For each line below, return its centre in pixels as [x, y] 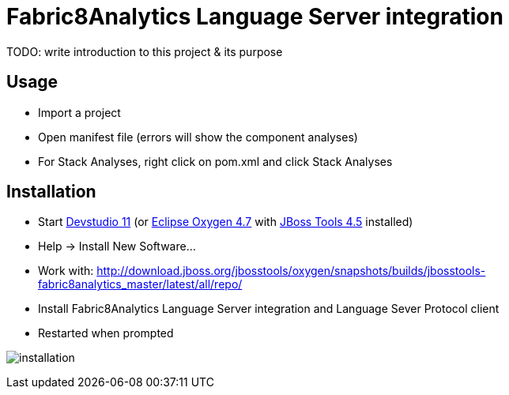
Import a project [79, 112]
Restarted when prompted [106, 333]
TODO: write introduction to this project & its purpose [145, 51]
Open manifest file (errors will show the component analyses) [198, 137]
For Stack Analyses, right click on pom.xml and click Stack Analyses [215, 161]
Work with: [66, 271]
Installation [51, 192]
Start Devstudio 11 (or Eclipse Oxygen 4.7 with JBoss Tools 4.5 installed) [226, 222]
